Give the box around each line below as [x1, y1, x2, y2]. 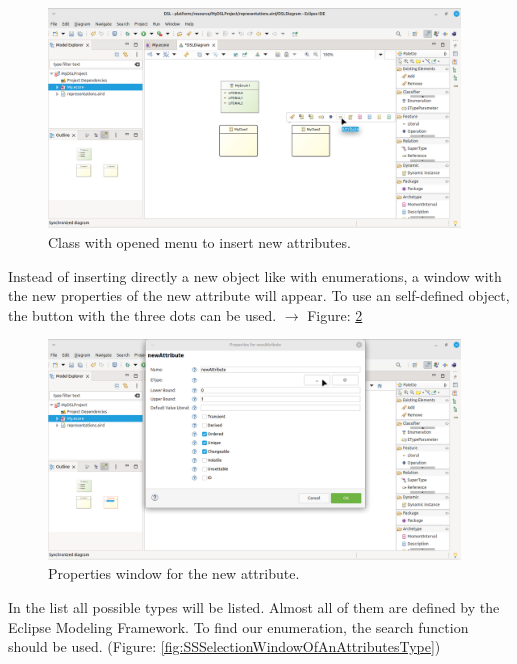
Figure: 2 [307, 304, 363, 325]
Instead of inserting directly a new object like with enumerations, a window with [8, 265, 502, 286]
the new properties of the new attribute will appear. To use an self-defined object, [8, 285, 510, 306]
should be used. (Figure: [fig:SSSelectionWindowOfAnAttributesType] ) [8, 636, 441, 657]
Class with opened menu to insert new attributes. [48, 232, 351, 252]
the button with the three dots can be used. [8, 304, 277, 325]
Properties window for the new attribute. [48, 563, 300, 584]
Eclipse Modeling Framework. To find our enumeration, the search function [8, 616, 469, 637]
